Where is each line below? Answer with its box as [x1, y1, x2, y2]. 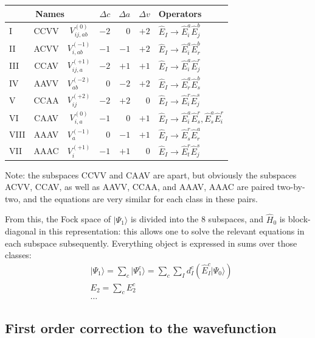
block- [288, 213, 311, 225]
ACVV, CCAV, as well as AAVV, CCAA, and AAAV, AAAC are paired [5, 180, 275, 193]
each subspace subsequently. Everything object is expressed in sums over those [5, 236, 297, 249]
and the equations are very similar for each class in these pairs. [23, 192, 258, 205]
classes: [5, 248, 32, 261]
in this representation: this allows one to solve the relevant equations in [39, 225, 305, 238]
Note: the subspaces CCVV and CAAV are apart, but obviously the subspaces [5, 168, 297, 181]
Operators [158, 7, 202, 19]
